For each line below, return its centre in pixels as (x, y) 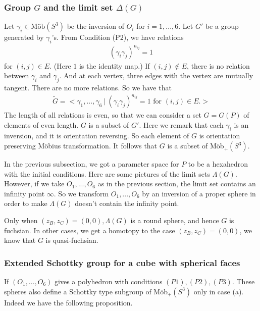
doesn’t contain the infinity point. (127, 203)
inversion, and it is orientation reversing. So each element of (97, 136)
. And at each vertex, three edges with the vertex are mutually (156, 75)
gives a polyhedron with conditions (109, 281)
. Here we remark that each (181, 124)
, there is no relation (218, 65)
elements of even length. (41, 124)
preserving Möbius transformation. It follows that (81, 146)
